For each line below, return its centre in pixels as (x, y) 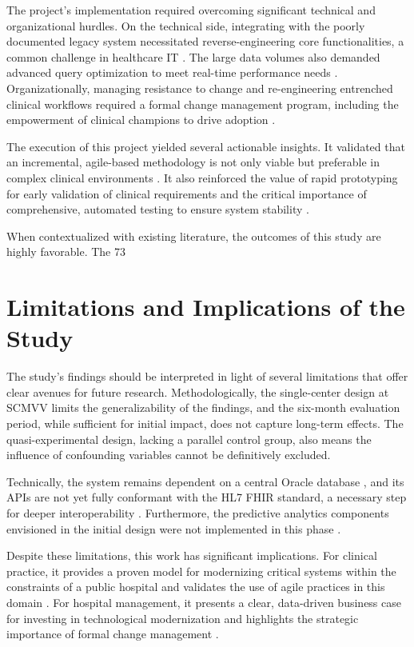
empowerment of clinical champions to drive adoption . (141, 120)
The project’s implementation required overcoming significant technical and (191, 10)
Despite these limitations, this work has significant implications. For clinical (192, 555)
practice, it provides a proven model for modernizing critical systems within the (201, 571)
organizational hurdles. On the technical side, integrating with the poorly (186, 25)
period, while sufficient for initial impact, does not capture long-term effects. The (205, 423)
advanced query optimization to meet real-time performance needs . (172, 72)
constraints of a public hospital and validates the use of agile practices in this (196, 587)
